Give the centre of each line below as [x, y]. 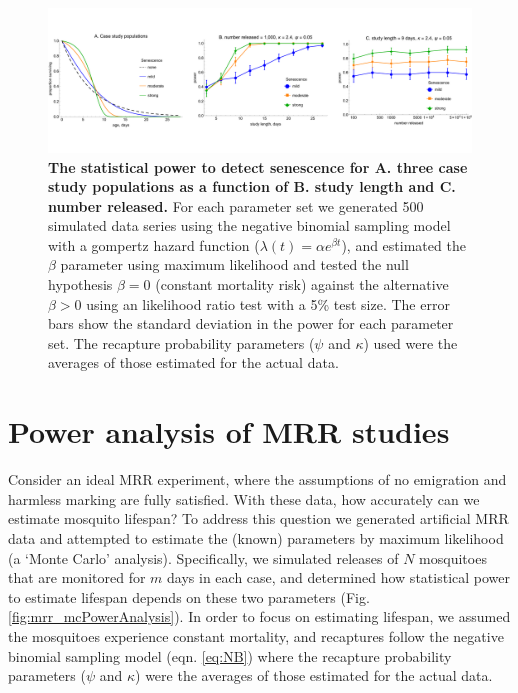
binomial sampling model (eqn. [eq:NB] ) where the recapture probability [230, 655]
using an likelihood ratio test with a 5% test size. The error [268, 303]
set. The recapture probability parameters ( [181, 342]
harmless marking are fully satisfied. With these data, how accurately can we [244, 498]
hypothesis [80, 284]
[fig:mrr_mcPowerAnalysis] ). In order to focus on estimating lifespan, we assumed [259, 616]
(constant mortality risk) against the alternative [302, 284]
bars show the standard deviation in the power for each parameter [251, 323]
